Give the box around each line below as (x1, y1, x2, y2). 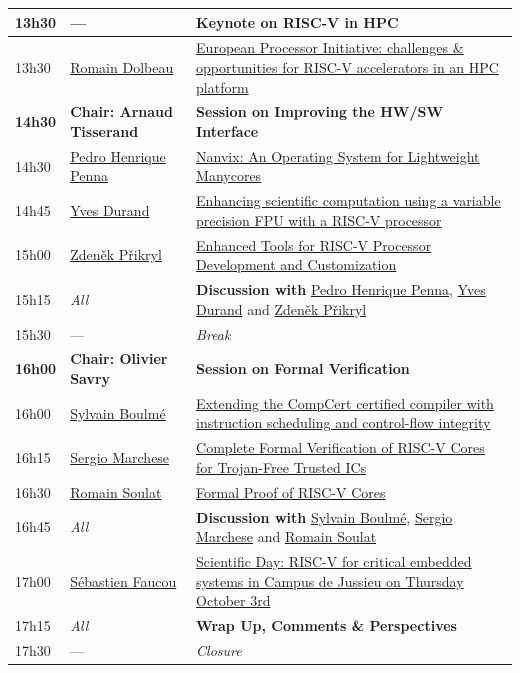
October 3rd (196, 590, 271, 611)
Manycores (196, 165, 262, 186)
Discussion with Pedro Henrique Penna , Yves (196, 279, 486, 300)
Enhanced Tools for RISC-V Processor (196, 234, 432, 255)
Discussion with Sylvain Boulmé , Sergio (196, 506, 453, 527)
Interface (196, 120, 259, 141)
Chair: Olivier (70, 348, 168, 369)
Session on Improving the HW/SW (196, 101, 444, 122)
